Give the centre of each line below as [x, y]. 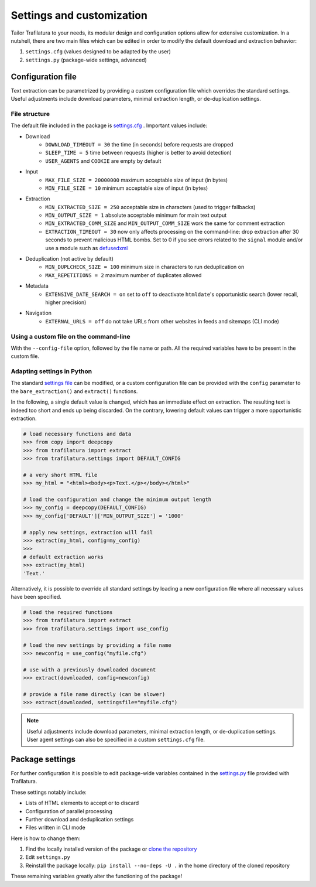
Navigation [39, 313]
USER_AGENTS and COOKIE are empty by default [103, 161]
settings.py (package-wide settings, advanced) [86, 60]
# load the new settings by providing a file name [97, 645]
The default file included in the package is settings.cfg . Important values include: [109, 125]
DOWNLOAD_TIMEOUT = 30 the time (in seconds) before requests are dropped [139, 144]
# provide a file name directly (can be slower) [94, 694]
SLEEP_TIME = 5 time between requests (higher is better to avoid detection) [139, 153]
